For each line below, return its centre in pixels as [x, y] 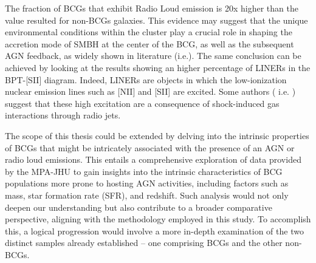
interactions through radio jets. [63, 115]
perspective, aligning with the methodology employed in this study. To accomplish [158, 219]
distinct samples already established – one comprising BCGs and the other [144, 243]
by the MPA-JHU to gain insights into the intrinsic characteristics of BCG [144, 171]
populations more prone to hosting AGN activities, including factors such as [147, 183]
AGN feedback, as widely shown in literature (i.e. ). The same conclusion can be [153, 56]
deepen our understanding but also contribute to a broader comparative [139, 207]
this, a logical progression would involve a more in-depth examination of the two [154, 231]
